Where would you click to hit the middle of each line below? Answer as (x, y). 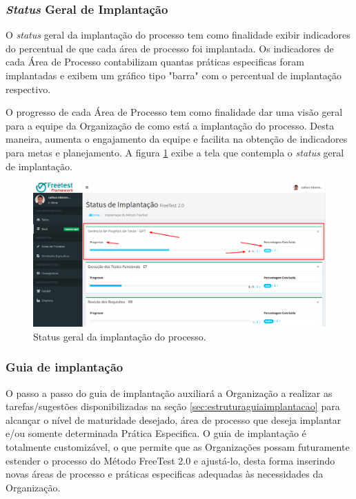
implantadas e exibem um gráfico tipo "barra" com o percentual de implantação (174, 75)
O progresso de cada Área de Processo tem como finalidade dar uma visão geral (174, 112)
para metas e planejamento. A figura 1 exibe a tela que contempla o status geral (175, 152)
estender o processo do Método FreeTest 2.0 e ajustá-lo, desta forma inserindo (170, 460)
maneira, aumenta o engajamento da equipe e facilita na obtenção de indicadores (177, 139)
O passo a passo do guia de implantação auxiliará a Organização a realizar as (169, 393)
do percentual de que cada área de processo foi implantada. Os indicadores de (170, 48)
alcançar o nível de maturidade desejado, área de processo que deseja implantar (174, 419)
